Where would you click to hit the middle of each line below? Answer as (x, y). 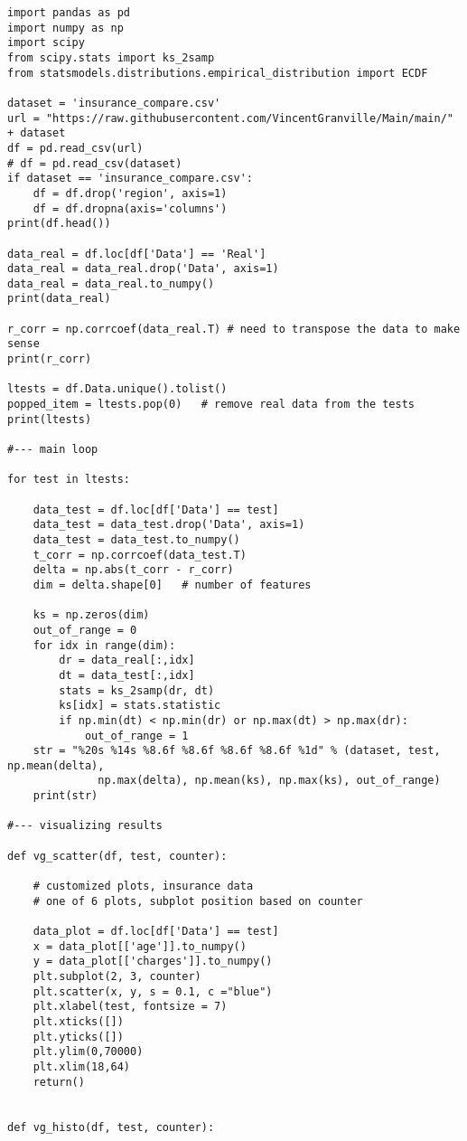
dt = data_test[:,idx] (127, 675)
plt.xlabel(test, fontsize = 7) (130, 1007)
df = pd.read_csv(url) (75, 148)
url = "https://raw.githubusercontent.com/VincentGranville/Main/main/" (230, 118)
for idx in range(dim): (104, 645)
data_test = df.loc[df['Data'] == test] (156, 509)
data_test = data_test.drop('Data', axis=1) (169, 525)
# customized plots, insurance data (143, 886)
